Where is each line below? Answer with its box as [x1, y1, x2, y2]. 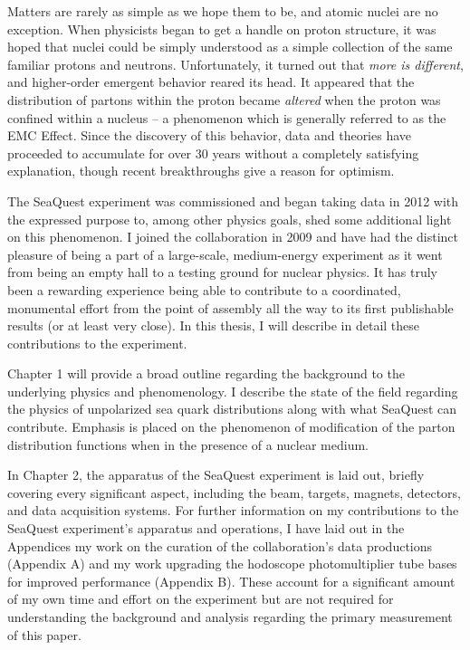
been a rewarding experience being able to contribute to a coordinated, [7, 280, 401, 299]
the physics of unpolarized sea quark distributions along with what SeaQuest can [7, 399, 457, 418]
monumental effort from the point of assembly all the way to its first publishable [7, 298, 454, 317]
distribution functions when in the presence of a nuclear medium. [7, 435, 369, 454]
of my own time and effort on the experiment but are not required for [7, 589, 394, 608]
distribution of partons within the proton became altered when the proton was [7, 90, 441, 109]
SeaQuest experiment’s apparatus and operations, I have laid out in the [7, 519, 405, 538]
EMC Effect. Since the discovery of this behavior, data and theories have [7, 126, 412, 145]
